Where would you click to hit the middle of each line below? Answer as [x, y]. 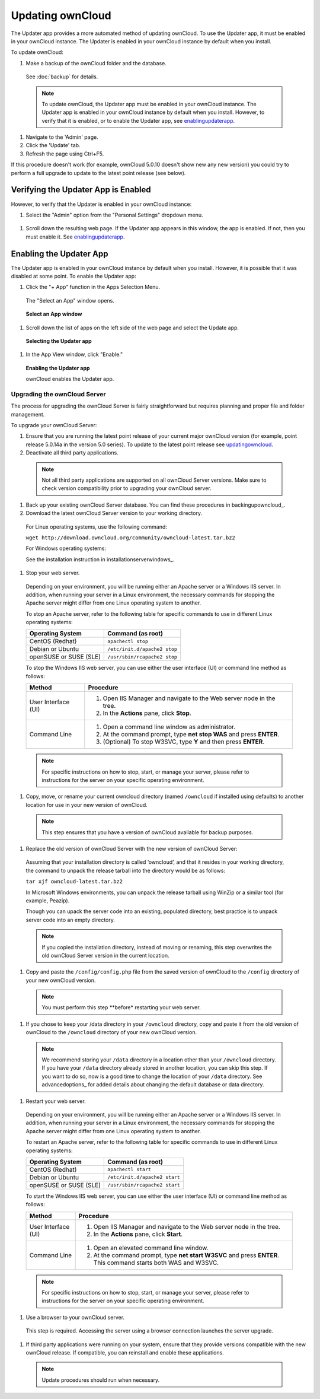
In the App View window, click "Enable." [74, 354]
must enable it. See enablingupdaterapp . [75, 237]
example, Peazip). [48, 900]
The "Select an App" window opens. [70, 300]
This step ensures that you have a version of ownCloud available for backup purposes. [148, 832]
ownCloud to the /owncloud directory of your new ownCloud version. [111, 1032]
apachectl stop [128, 641]
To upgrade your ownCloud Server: [54, 425]
